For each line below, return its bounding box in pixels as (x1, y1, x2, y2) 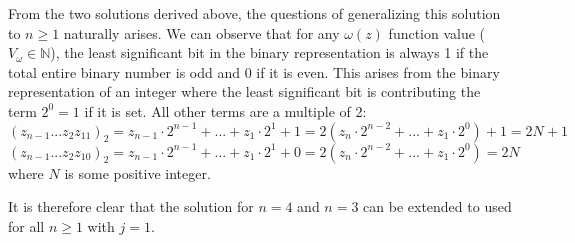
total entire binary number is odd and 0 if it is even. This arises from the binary (8, 61, 500, 82)
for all (8, 215, 45, 236)
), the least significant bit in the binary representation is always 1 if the (50, 42, 489, 63)
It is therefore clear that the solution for (8, 196, 254, 217)
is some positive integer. (64, 162, 211, 183)
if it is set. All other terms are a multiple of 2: (84, 100, 367, 121)
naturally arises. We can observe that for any (63, 22, 340, 43)
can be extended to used (363, 196, 512, 217)
